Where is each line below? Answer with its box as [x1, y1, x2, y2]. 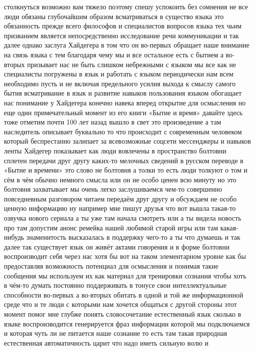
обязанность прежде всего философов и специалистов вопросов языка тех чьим [4, 21, 242, 31]
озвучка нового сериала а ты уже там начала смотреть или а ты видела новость [4, 213, 241, 223]
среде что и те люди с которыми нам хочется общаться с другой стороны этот [4, 299, 237, 309]
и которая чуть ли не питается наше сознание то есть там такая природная [4, 328, 227, 338]
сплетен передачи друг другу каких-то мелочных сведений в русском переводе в [4, 155, 244, 165]
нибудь [4, 232, 25, 242]
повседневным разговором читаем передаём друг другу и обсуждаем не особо [4, 193, 237, 203]
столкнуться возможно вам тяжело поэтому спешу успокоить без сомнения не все [4, 1, 248, 11]
